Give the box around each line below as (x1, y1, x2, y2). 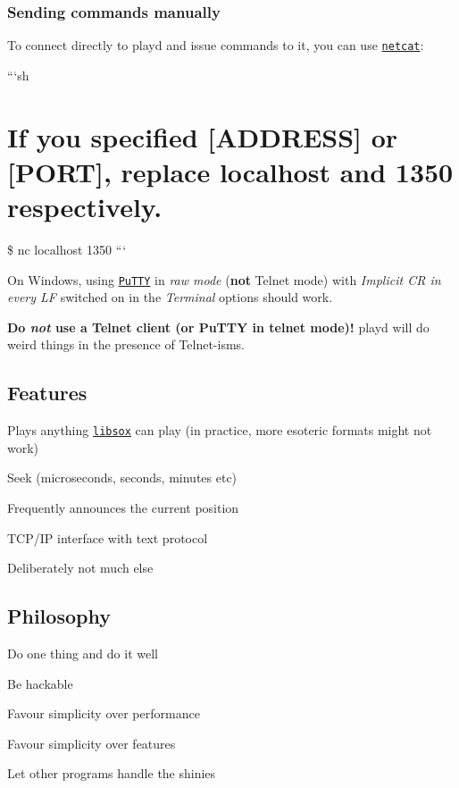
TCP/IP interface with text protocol (7, 528, 208, 547)
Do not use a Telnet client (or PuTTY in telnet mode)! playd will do (7, 317, 430, 336)
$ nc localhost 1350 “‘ (7, 239, 127, 258)
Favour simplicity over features (7, 734, 176, 752)
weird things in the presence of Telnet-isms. (7, 335, 245, 354)
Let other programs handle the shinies (7, 764, 216, 783)
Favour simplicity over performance (7, 704, 200, 723)
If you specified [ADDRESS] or (7, 118, 398, 155)
